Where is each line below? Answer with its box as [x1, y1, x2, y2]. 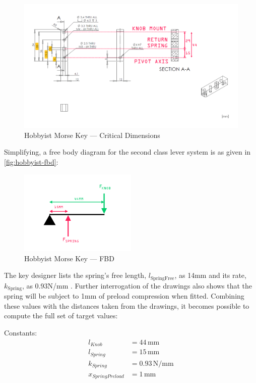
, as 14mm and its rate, [174, 270, 246, 280]
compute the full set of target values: [4, 310, 118, 321]
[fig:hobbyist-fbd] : [4, 156, 58, 167]
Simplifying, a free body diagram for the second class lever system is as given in [4, 147, 251, 157]
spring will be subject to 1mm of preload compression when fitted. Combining [4, 291, 244, 301]
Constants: [4, 327, 37, 338]
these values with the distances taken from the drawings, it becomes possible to [4, 300, 249, 311]
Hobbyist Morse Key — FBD [24, 253, 114, 263]
